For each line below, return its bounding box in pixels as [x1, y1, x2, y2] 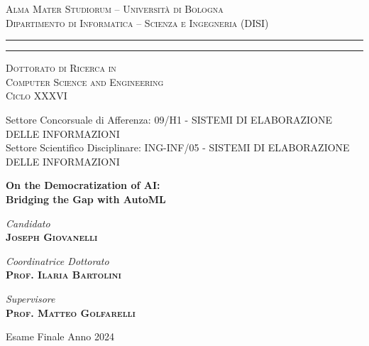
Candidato [6, 215, 50, 230]
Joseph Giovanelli [6, 229, 98, 244]
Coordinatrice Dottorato [6, 253, 109, 268]
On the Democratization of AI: [6, 178, 160, 193]
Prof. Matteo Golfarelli [6, 305, 136, 320]
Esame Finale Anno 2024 [6, 329, 114, 344]
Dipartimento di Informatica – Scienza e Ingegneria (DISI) [6, 15, 269, 30]
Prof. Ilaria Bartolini [6, 267, 121, 282]
